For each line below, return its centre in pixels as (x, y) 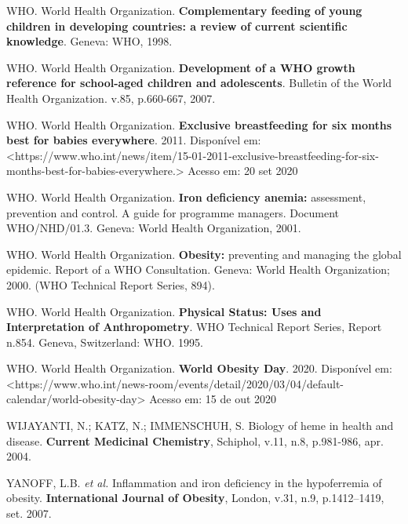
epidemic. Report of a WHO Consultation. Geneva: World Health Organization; (198, 269)
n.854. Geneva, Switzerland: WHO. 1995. (105, 342)
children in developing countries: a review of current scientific (177, 25)
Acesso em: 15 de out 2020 (213, 399)
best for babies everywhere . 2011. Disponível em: (134, 140)
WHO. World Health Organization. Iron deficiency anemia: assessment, (186, 196)
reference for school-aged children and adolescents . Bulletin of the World (199, 83)
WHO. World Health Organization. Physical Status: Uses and (164, 311)
